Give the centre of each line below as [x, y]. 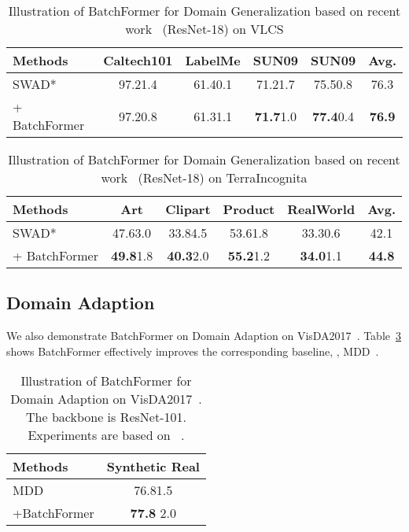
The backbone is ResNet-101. [106, 417]
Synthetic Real [153, 467]
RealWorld [321, 209]
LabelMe [213, 60]
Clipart [188, 209]
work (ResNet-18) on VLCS [204, 29]
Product [249, 209]
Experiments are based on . [106, 435]
